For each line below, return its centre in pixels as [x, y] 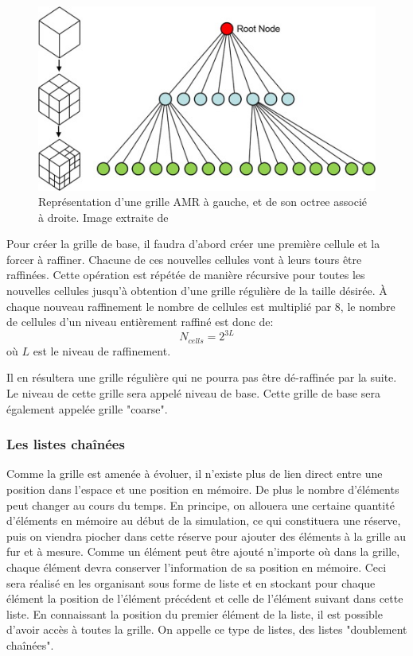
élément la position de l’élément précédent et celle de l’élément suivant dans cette [205, 598]
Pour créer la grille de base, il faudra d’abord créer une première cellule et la [193, 244]
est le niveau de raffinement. [102, 350]
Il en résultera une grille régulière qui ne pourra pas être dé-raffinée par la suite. [202, 377]
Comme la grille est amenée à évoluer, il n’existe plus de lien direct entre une [195, 474]
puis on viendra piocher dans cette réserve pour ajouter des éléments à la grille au [206, 536]
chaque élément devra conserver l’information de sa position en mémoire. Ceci [197, 567]
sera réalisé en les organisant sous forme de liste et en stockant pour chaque [191, 582]
